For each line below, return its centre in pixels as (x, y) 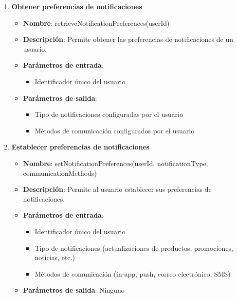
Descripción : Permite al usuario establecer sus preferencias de (117, 189)
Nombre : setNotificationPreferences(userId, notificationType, (116, 163)
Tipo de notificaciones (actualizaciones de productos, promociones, (134, 248)
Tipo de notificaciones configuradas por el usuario (109, 114)
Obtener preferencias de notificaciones (77, 6)
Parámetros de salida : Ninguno (74, 290)
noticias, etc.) (55, 257)
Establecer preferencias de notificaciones (81, 147)
